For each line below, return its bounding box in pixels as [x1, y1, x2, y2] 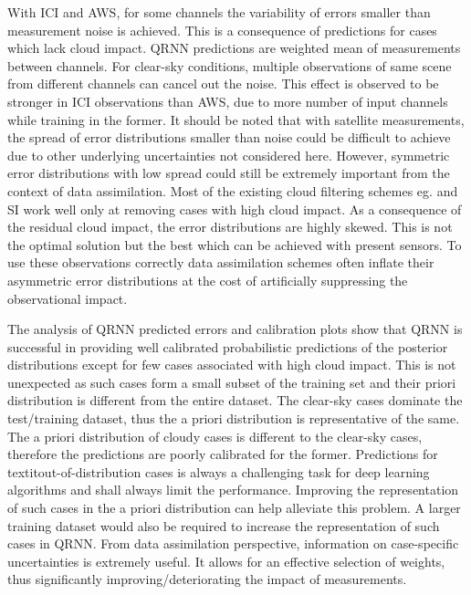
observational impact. [7, 288, 128, 308]
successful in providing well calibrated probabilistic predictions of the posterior [7, 337, 448, 356]
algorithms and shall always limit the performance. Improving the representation [7, 480, 459, 499]
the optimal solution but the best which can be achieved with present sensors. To [7, 235, 462, 254]
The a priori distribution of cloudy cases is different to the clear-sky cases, [7, 426, 423, 445]
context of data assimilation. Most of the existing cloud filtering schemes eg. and [7, 181, 458, 200]
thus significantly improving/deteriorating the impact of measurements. [7, 569, 407, 589]
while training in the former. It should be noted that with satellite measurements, [7, 110, 465, 129]
